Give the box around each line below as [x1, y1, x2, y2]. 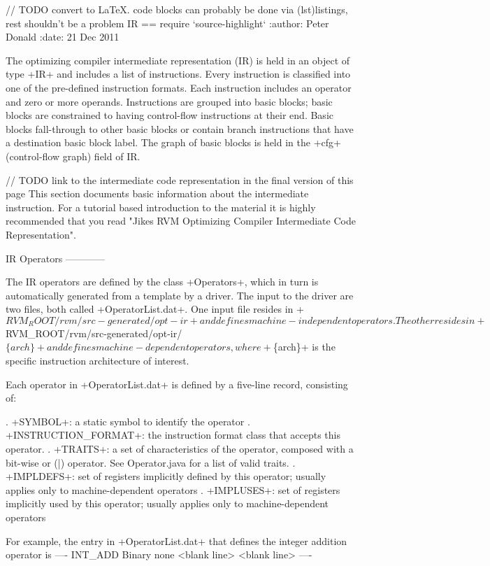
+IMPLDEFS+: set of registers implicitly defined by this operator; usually [6, 469, 326, 483]
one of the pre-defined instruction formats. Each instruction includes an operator [6, 80, 352, 94]
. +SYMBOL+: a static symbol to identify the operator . [6, 413, 250, 428]
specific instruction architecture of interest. [6, 353, 189, 368]
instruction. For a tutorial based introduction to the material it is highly [6, 199, 316, 214]
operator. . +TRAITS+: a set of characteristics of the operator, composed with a [6, 441, 354, 456]
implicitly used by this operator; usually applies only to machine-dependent [6, 496, 329, 511]
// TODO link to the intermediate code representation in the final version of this [6, 172, 354, 187]
